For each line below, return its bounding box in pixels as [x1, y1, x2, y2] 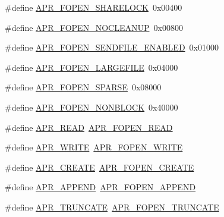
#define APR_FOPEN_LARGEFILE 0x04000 [5, 61, 178, 73]
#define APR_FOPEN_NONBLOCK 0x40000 [5, 100, 178, 113]
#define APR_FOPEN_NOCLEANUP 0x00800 [5, 21, 183, 33]
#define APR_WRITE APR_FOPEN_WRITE [5, 141, 183, 153]
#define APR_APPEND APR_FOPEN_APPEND [5, 181, 196, 193]
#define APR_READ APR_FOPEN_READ [5, 121, 173, 133]
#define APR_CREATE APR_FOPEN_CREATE [5, 161, 194, 173]
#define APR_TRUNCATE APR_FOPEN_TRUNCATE [5, 200, 219, 213]
